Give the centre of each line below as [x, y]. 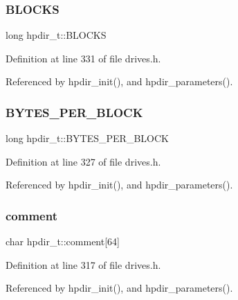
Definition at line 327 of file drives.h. [83, 161]
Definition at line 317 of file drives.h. [83, 264]
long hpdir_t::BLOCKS [56, 35]
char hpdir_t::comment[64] [63, 241]
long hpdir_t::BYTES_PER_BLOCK [87, 138]
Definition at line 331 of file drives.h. [83, 58]
